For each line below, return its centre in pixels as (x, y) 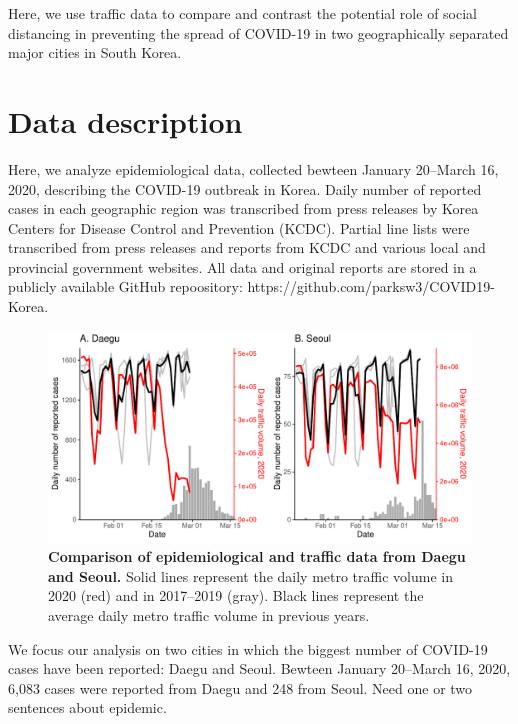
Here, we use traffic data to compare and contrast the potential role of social (242, 13)
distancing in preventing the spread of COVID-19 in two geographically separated (258, 32)
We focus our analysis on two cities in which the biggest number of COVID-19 (248, 648)
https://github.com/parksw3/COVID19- (371, 286)
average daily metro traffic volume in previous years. (209, 615)
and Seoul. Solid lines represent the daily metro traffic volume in (250, 575)
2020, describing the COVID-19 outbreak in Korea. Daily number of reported (245, 188)
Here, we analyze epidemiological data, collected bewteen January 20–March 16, (253, 168)
